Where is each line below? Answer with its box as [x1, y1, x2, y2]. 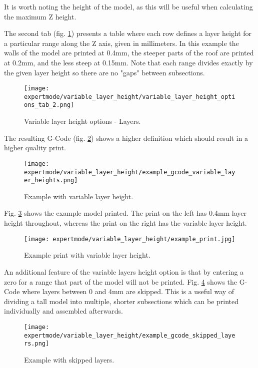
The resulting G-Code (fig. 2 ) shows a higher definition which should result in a [4, 132, 248, 143]
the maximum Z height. [4, 11, 76, 21]
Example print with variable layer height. [24, 250, 150, 260]
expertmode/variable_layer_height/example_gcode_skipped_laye [24, 332, 235, 339]
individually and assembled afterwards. [4, 306, 123, 316]
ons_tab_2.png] [24, 101, 74, 109]
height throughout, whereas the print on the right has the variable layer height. [4, 218, 247, 228]
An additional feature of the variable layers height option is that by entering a [4, 266, 244, 277]
